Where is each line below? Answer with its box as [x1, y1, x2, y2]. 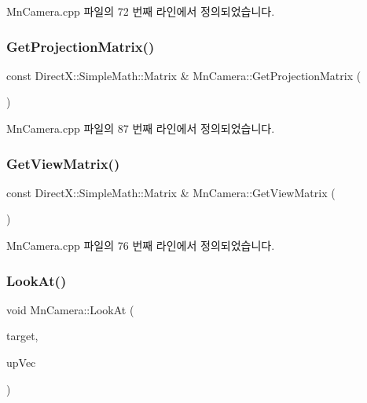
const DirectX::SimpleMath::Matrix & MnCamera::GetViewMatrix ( [6, 184, 336, 200]
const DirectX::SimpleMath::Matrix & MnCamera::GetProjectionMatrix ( [6, 67, 361, 83]
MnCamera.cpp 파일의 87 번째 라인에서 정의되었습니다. [6, 120, 275, 136]
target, [6, 328, 39, 344]
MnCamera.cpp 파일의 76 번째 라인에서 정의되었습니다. [6, 237, 275, 253]
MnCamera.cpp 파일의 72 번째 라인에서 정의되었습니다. [6, 3, 275, 19]
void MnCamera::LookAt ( [6, 301, 134, 317]
